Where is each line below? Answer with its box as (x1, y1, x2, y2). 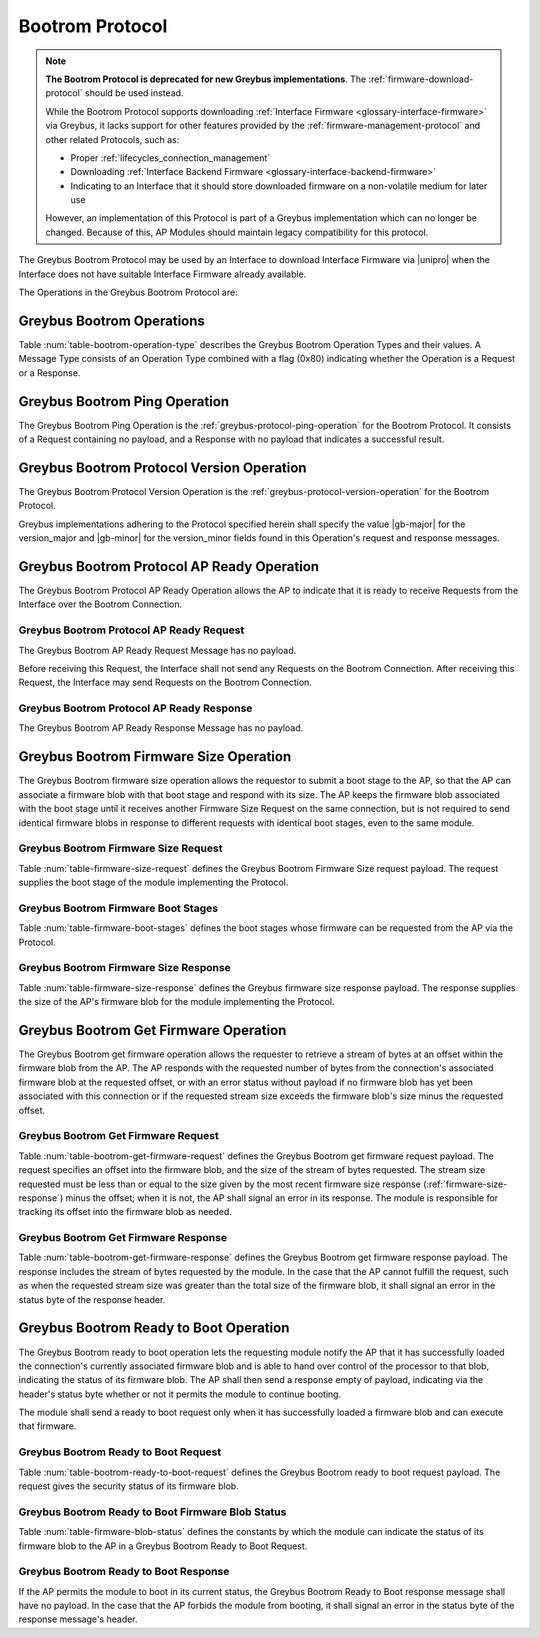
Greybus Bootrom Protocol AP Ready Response (18, 701, 253, 715)
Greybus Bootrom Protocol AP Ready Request (18, 623, 245, 637)
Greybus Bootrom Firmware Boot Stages (18, 901, 219, 915)
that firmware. (18, 1420, 77, 1432)
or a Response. (18, 366, 81, 379)
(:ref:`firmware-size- (423, 1178, 508, 1190)
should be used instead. (85, 87, 184, 99)
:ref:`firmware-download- (368, 73, 474, 85)
